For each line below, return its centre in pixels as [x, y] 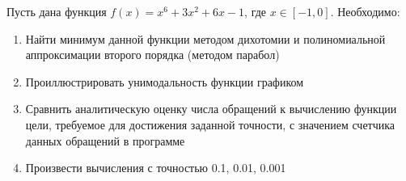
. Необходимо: [365, 11]
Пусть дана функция [57, 11]
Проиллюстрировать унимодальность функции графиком [165, 81]
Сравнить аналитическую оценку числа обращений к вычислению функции [211, 109]
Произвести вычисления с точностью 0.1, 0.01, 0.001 [156, 168]
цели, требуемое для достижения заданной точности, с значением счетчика [210, 124]
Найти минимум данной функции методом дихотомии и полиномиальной [205, 38]
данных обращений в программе [105, 140]
